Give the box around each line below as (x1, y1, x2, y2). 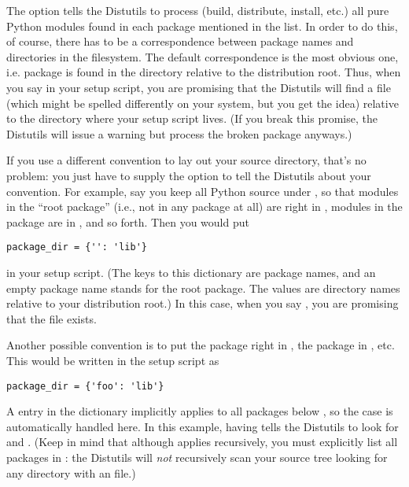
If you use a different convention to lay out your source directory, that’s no (6, 152, 367, 168)
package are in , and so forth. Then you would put (6, 213, 249, 230)
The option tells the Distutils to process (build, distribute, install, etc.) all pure (6, 2, 389, 18)
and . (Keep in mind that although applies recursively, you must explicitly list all (6, 434, 398, 450)
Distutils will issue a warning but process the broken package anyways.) (6, 125, 352, 142)
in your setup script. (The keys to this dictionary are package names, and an (6, 264, 376, 280)
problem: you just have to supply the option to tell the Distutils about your (6, 167, 371, 183)
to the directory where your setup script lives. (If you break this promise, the (6, 110, 378, 127)
